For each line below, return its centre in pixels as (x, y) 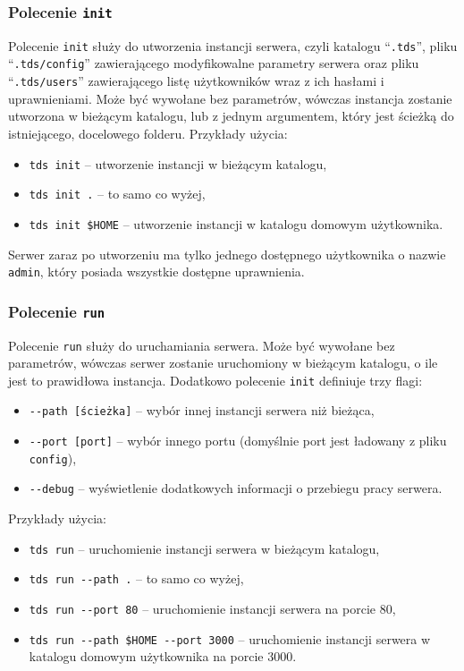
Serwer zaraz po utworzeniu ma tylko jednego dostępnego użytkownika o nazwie (227, 254)
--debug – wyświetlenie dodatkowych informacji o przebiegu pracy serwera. (236, 488)
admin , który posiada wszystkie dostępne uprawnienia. (156, 272)
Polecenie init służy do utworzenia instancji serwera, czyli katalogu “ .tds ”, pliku (233, 45)
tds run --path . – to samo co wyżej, (136, 578)
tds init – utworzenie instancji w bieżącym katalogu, (178, 163)
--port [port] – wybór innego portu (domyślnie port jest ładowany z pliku (238, 441)
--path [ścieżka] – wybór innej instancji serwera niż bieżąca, (202, 410)
